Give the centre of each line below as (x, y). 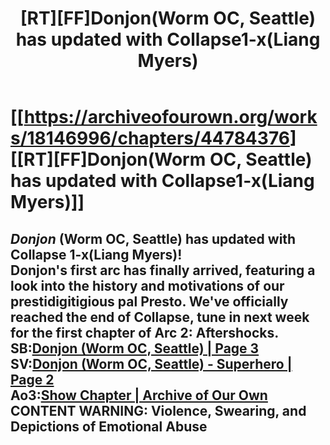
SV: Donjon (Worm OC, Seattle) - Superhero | (151, 363)
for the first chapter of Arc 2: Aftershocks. (145, 332)
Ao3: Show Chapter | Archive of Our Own (139, 395)
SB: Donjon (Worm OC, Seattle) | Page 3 (135, 348)
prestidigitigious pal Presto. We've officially (149, 301)
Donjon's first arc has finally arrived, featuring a (163, 270)
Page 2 (32, 379)
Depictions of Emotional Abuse (109, 426)
